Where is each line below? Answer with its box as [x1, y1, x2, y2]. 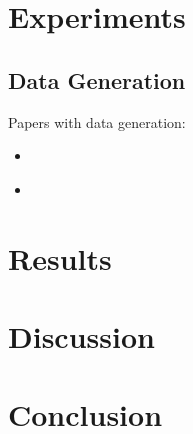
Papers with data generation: [8, 111, 186, 132]
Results [8, 237, 112, 278]
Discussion [8, 315, 155, 356]
